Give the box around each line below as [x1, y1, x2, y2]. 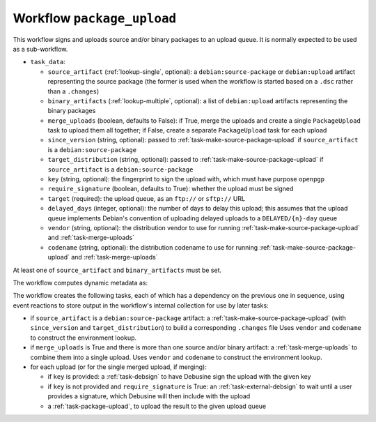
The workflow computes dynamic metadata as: [13, 278, 148, 287]
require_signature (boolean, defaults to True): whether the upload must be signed [47, 185, 294, 193]
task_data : [30, 58, 65, 66]
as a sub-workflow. [13, 45, 68, 53]
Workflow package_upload [13, 10, 177, 26]
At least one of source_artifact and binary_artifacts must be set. [13, 266, 222, 274]
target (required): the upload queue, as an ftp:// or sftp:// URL [47, 194, 246, 202]
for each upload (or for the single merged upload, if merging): [30, 363, 207, 371]
